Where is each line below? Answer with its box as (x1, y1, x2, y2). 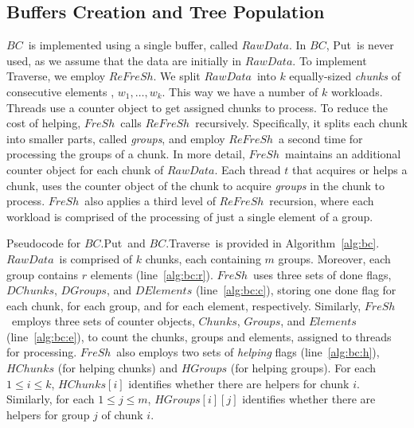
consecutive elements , (6, 83, 115, 99)
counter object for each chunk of (6, 161, 164, 177)
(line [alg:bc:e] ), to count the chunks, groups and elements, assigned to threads (6, 328, 392, 344)
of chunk (101, 406, 143, 422)
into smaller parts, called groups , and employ (6, 130, 225, 146)
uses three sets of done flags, (252, 266, 392, 282)
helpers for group (6, 406, 90, 422)
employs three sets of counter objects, (11, 313, 195, 329)
